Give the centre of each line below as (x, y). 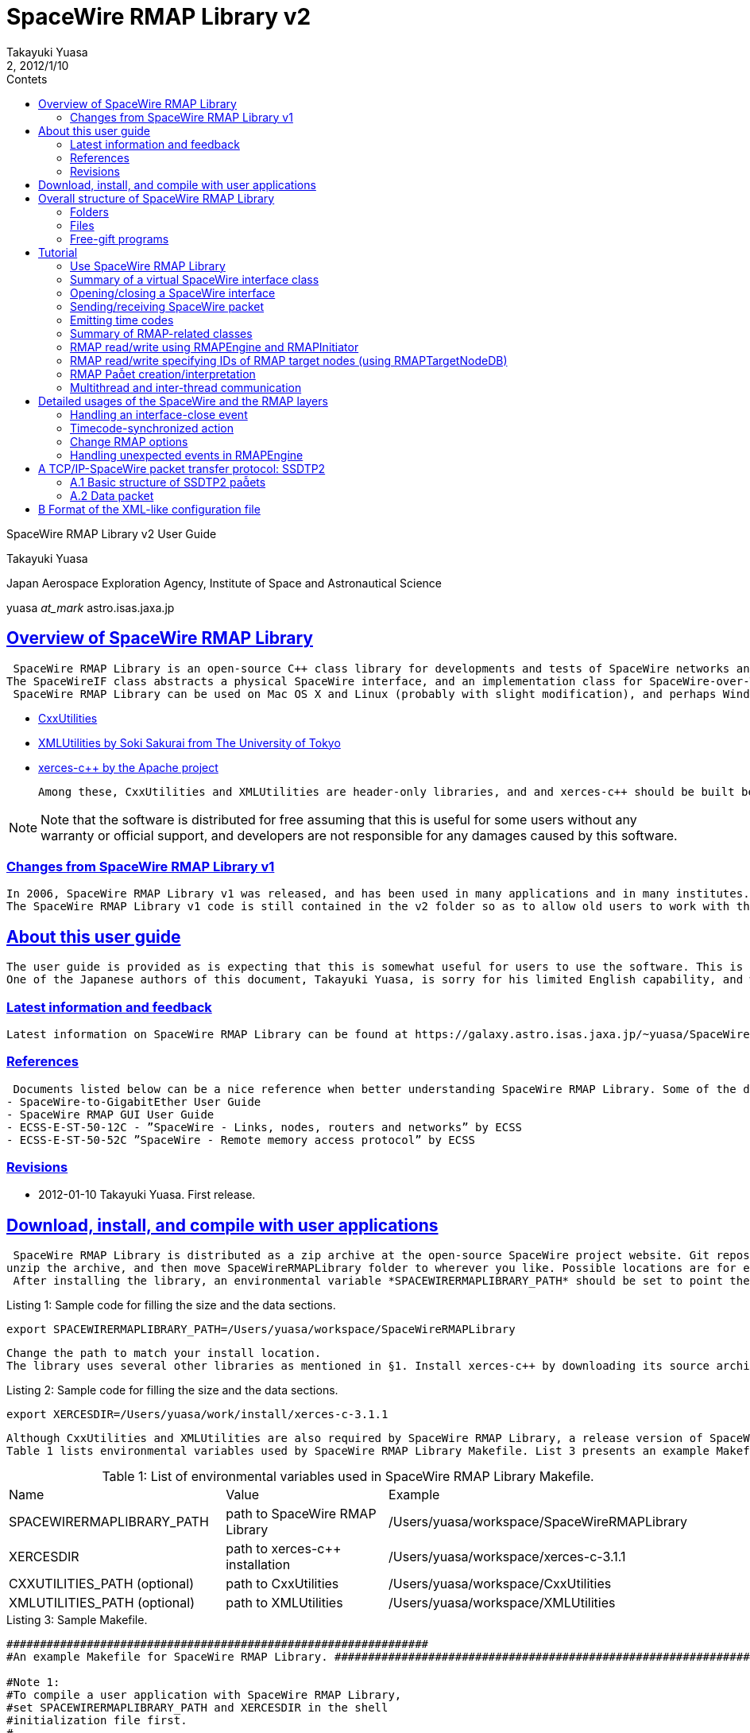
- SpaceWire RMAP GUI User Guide (110, 1114)
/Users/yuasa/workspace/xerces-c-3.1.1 (507, 1557)
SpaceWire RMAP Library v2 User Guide (112, 533)
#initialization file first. (97, 1721)
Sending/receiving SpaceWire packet (167, 306)
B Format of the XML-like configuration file (149, 509)
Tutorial (58, 252)
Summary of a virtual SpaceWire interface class (195, 279)
